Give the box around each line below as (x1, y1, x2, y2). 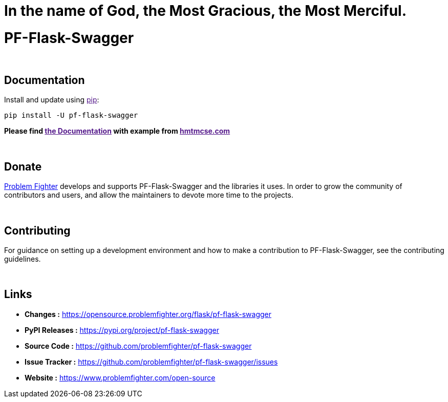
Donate (4, 160, 42, 173)
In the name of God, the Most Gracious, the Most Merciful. (4, 2, 407, 19)
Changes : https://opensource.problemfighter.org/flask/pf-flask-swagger (25, 309, 271, 319)
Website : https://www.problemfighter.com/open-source (25, 373, 216, 382)
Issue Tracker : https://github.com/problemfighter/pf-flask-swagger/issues (25, 357, 278, 366)
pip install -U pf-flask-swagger (4, 111, 138, 120)
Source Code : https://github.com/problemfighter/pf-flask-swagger (25, 341, 252, 350)
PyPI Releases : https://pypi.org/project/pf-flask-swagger (25, 325, 219, 334)
